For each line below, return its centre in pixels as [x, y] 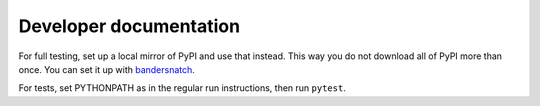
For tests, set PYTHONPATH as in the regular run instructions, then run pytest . [182, 88]
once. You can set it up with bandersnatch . [106, 69]
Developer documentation [129, 26]
